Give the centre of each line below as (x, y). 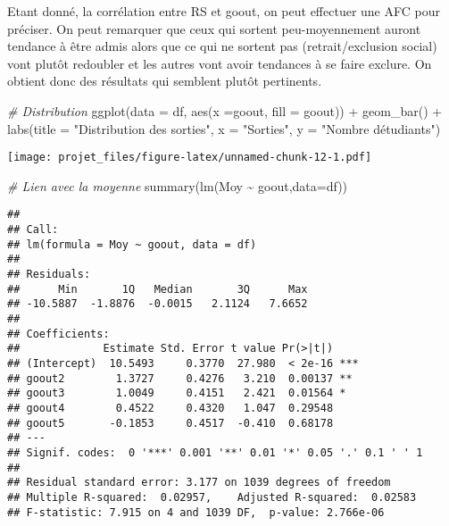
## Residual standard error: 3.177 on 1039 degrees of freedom (199, 483)
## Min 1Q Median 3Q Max (158, 289)
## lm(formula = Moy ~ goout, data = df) (132, 244)
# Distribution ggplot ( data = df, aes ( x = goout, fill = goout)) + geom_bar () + (225, 110)
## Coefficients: (58, 334)
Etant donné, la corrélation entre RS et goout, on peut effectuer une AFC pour (224, 11)
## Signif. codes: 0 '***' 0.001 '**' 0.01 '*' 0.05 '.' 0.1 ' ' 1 (215, 452)
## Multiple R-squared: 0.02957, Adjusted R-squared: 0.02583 (212, 497)
